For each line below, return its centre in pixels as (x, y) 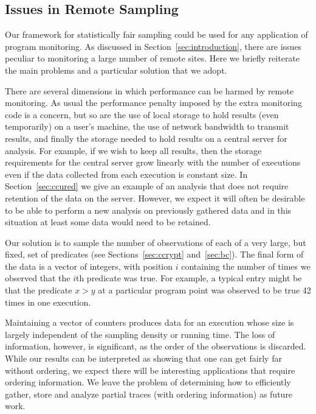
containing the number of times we (246, 266)
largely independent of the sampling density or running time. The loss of (140, 334)
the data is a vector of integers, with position (89, 266)
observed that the (38, 278)
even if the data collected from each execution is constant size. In (126, 174)
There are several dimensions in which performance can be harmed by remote (149, 90)
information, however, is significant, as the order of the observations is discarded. (156, 346)
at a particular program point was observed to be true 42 (204, 290)
